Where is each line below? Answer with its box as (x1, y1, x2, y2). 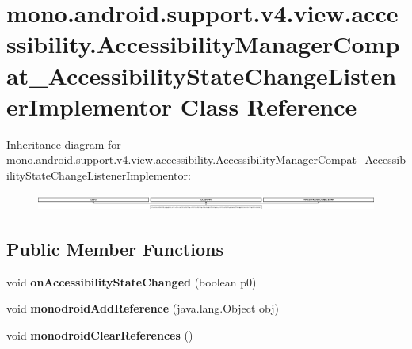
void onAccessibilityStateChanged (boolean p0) (6, 273, 257, 290)
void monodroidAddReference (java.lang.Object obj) (6, 300, 280, 317)
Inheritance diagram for (6, 135, 121, 152)
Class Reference (180, 89, 357, 122)
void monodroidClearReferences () (6, 326, 193, 343)
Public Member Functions (6, 236, 223, 260)
